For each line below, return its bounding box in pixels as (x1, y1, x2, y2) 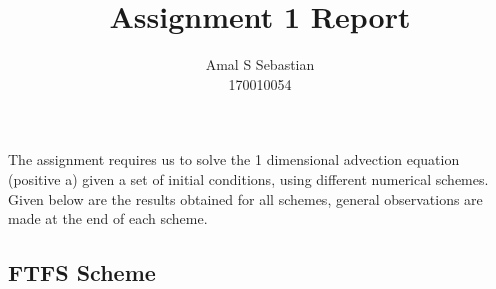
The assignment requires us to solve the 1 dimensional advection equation (8, 149, 460, 170)
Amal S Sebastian (205, 54, 315, 75)
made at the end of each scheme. (8, 208, 208, 229)
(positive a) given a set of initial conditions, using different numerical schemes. (8, 168, 489, 189)
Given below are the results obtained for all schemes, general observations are (8, 188, 483, 209)
